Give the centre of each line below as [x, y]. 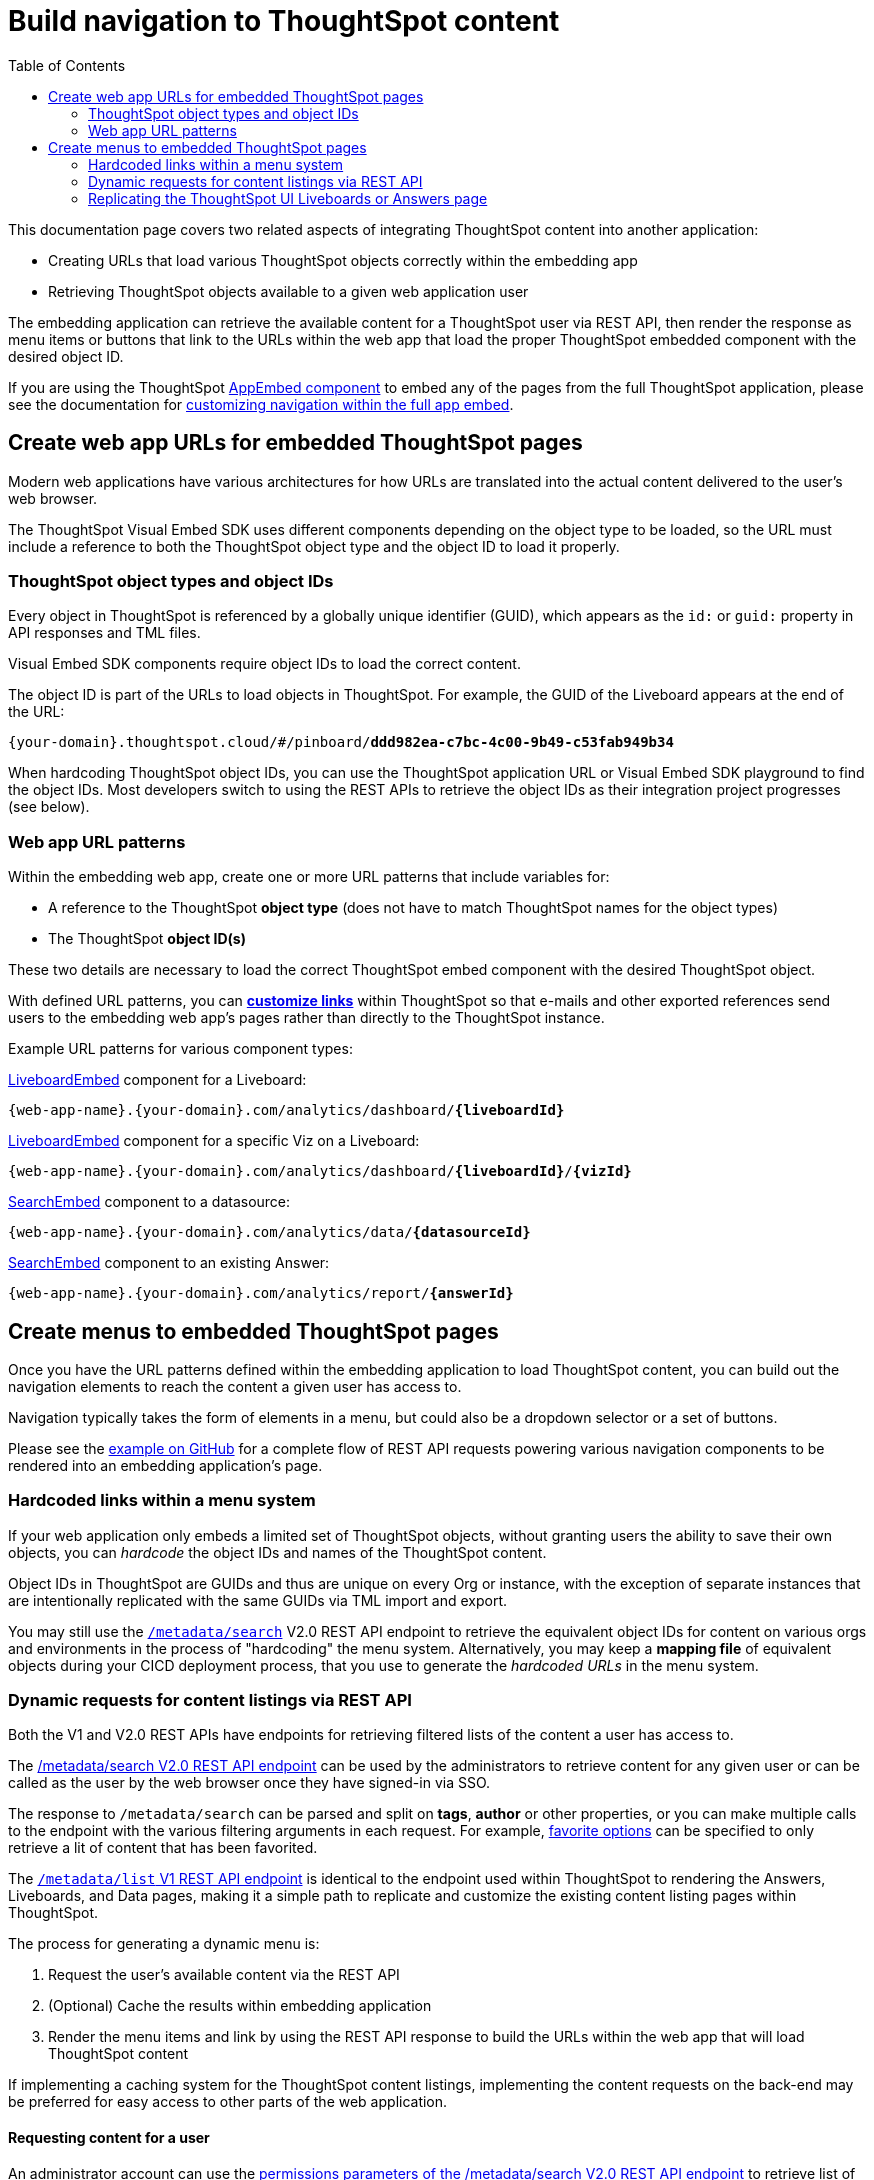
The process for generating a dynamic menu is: [164, 1944]
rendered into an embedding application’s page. [165, 1465]
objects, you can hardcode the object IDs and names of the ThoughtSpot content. [277, 1552]
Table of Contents [67, 65]
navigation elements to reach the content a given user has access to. [235, 1386]
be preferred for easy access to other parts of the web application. [228, 2102]
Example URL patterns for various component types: [180, 1049]
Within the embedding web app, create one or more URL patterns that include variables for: [309, 877]
